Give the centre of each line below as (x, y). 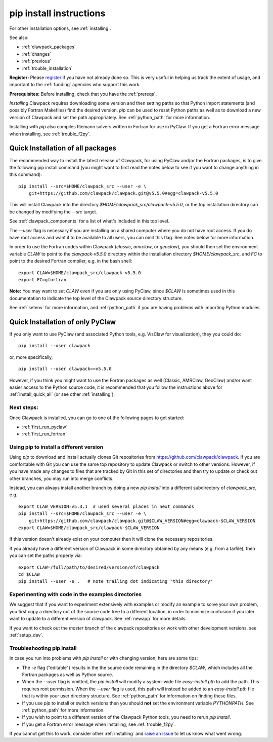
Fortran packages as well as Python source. (67, 675)
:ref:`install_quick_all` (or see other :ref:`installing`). (62, 394)
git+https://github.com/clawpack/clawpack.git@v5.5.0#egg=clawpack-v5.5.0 (123, 193)
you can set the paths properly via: (45, 555)
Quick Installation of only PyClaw (63, 322)
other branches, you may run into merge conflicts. (61, 478)
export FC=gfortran (42, 280)
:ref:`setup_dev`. (27, 635)
